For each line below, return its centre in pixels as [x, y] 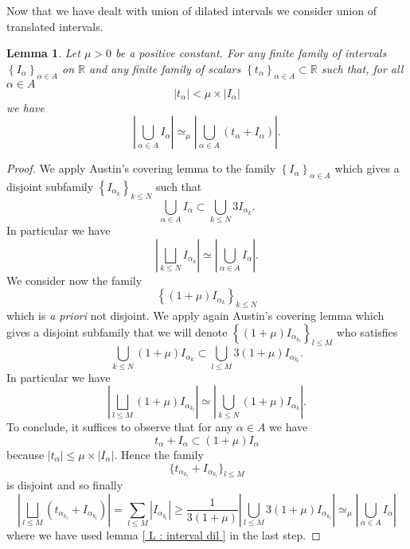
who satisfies [367, 331]
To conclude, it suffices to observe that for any [120, 427]
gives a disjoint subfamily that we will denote [117, 331]
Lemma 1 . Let [43, 53]
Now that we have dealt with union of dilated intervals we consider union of [191, 10]
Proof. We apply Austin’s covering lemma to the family [141, 168]
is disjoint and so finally [65, 485]
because [25, 454]
